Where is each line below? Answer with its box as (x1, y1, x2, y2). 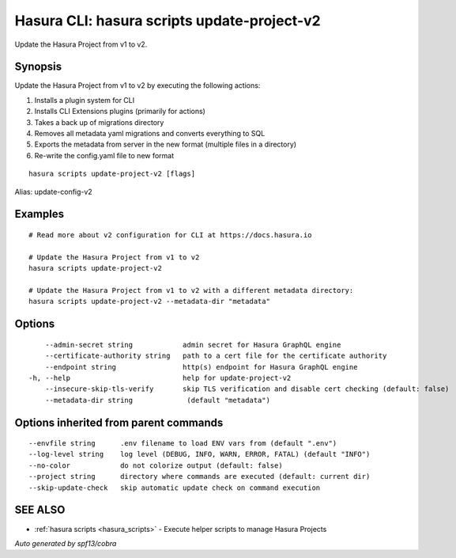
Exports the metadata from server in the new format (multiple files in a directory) (34, 139, 296, 150)
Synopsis (14, 60, 62, 74)
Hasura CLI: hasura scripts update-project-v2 (14, 12, 321, 29)
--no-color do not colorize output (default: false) (28, 461, 284, 470)
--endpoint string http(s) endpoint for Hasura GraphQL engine (44, 363, 358, 371)
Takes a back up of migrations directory (34, 117, 164, 127)
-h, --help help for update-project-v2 (28, 373, 292, 382)
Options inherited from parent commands (14, 416, 224, 429)
